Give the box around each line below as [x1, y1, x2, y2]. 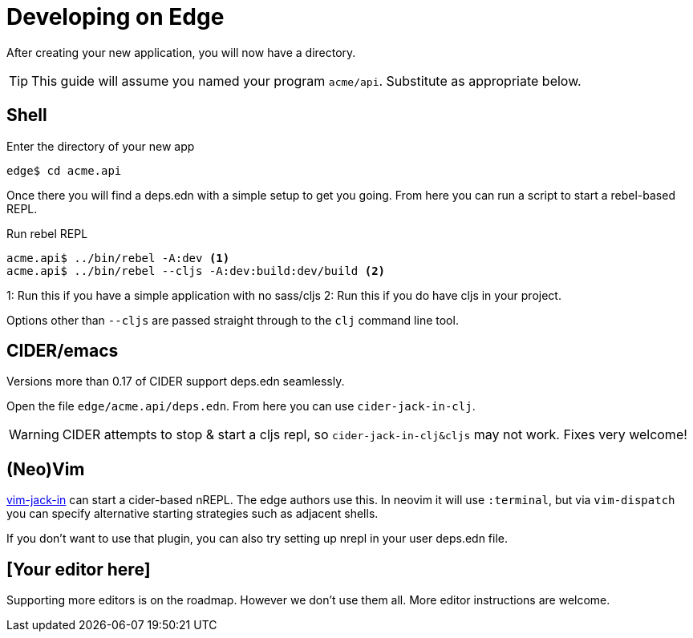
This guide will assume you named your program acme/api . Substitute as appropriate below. [31, 72, 582, 89]
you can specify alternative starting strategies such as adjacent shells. [6, 507, 379, 521]
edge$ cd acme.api [6, 164, 122, 177]
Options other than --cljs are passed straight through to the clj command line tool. [6, 313, 459, 327]
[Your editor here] [6, 559, 151, 579]
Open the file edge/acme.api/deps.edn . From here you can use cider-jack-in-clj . [6, 399, 476, 414]
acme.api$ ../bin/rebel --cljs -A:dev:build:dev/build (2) [6, 264, 386, 277]
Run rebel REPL [6, 226, 88, 240]
